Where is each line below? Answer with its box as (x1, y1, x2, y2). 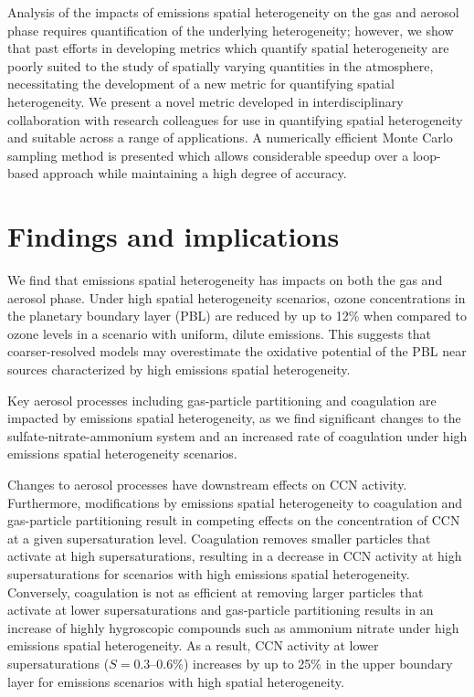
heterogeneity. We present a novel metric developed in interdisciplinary (7, 91, 404, 111)
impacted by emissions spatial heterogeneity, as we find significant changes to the (7, 408, 461, 428)
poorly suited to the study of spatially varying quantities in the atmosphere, (7, 56, 434, 75)
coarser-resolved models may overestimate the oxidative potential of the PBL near (7, 342, 467, 361)
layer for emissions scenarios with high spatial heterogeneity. (7, 671, 344, 691)
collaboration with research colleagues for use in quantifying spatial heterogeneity (7, 110, 463, 129)
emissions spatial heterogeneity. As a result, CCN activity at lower (7, 636, 379, 655)
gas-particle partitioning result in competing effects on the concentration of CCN (7, 511, 460, 530)
